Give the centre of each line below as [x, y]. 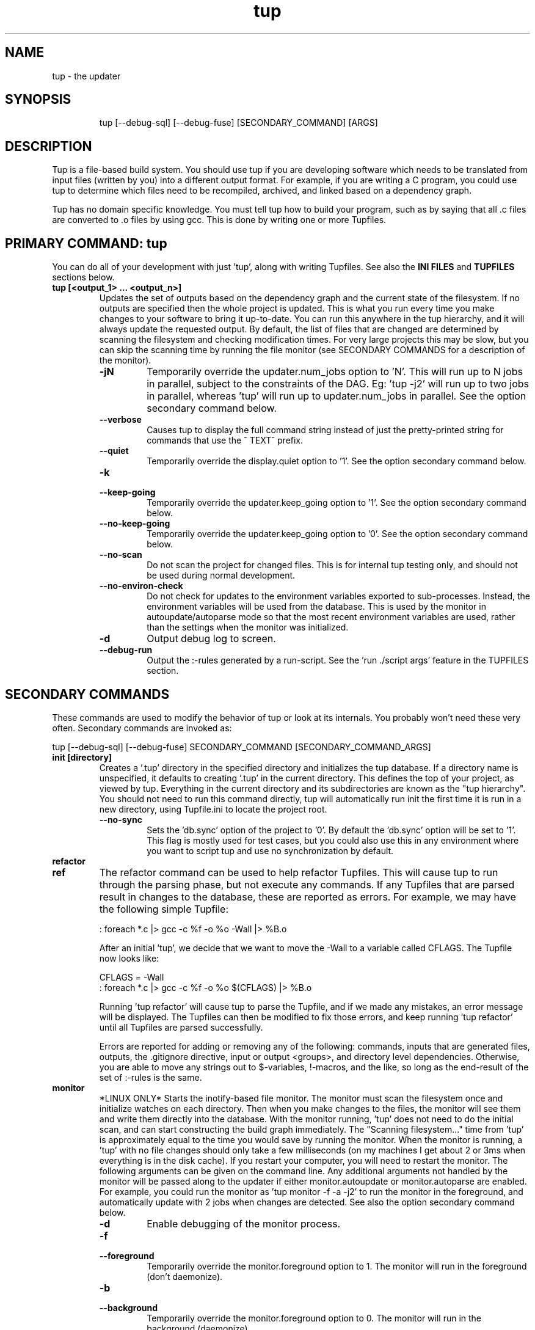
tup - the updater [86, 76]
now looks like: [129, 958]
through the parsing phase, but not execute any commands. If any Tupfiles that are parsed [307, 884]
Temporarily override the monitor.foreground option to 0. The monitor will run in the [314, 1318]
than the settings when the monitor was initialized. [248, 627]
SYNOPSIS [38, 100]
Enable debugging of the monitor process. [244, 1223]
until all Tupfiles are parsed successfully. [181, 1027]
